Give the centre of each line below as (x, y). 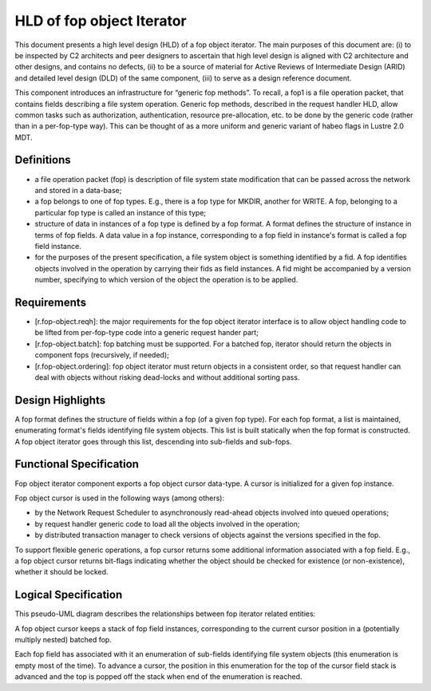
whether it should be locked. (61, 572)
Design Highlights (60, 400)
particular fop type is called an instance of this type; (121, 212)
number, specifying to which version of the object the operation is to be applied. (166, 280)
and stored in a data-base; (78, 190)
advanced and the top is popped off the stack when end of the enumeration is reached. (158, 677)
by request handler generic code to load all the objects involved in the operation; (167, 523)
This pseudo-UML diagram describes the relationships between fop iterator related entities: (165, 614)
